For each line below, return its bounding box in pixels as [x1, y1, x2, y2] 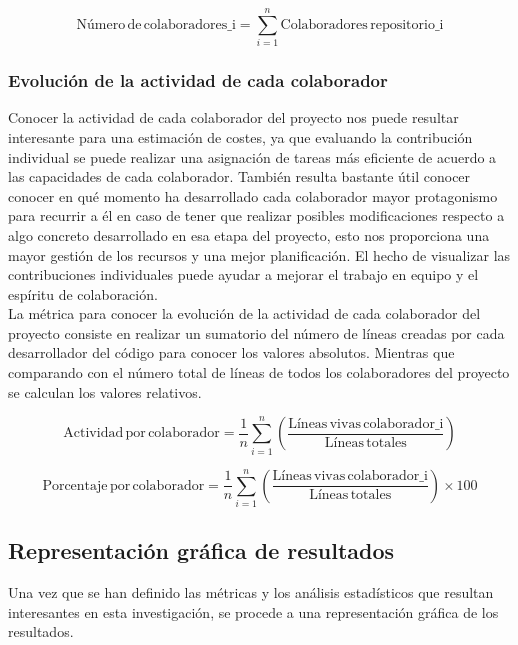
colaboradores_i [143, 17, 236, 32]
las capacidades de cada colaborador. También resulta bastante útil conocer [8, 166, 471, 187]
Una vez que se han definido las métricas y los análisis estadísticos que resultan [8, 582, 494, 603]
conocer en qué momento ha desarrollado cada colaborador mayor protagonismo [8, 185, 498, 206]
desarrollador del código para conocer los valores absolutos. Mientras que [8, 342, 455, 363]
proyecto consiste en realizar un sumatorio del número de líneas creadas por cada [8, 322, 505, 343]
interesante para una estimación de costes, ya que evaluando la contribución [8, 126, 473, 147]
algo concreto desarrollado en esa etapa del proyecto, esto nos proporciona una [8, 224, 490, 245]
